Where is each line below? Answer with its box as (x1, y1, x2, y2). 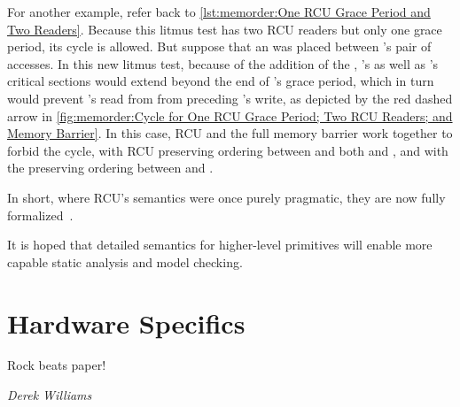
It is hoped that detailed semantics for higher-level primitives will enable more (7, 235, 433, 254)
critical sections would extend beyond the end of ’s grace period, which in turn (7, 72, 434, 90)
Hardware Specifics (7, 304, 246, 341)
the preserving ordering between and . (7, 158, 214, 177)
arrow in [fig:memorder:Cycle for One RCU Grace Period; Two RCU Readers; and (7, 106, 453, 125)
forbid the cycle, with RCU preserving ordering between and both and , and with (7, 141, 448, 159)
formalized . (7, 205, 74, 224)
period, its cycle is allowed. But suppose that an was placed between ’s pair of (7, 37, 432, 56)
